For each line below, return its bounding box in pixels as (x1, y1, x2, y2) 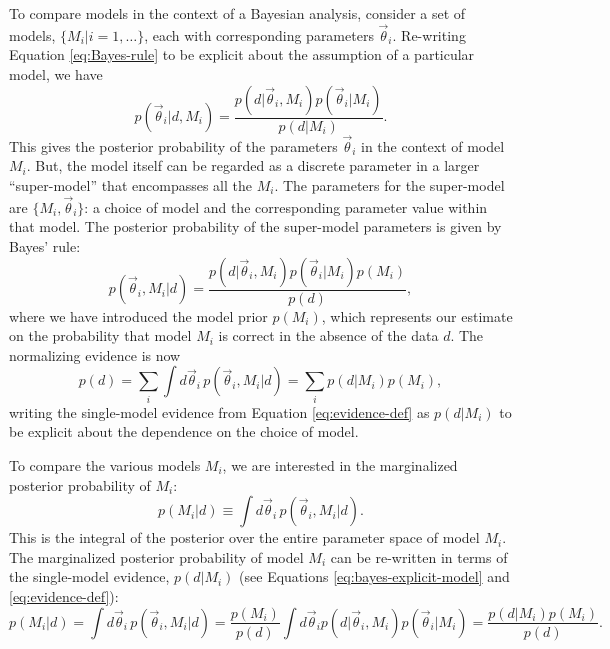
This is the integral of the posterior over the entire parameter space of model (9, 527, 480, 548)
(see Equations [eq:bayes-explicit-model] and (239, 566, 510, 587)
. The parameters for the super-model (274, 175, 505, 196)
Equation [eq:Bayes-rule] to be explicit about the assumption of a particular (9, 44, 475, 65)
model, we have (9, 64, 103, 84)
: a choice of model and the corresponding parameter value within (84, 196, 488, 217)
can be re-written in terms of (330, 546, 508, 567)
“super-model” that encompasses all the (9, 175, 252, 196)
